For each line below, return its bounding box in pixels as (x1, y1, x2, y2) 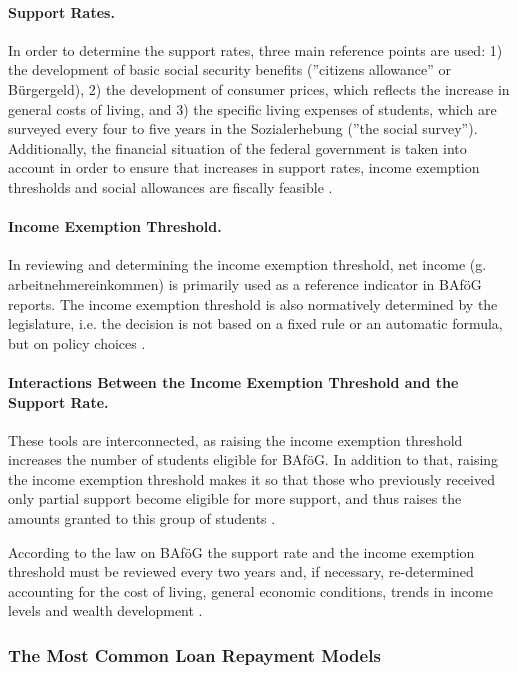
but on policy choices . (8, 332, 146, 353)
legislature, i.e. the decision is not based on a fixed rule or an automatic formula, (8, 313, 503, 334)
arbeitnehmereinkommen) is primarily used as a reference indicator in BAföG (8, 273, 482, 294)
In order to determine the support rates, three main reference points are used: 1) (8, 39, 503, 60)
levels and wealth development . (8, 600, 203, 621)
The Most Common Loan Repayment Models (8, 642, 381, 667)
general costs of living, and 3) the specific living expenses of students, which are (8, 98, 497, 119)
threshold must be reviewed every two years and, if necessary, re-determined (8, 561, 474, 582)
